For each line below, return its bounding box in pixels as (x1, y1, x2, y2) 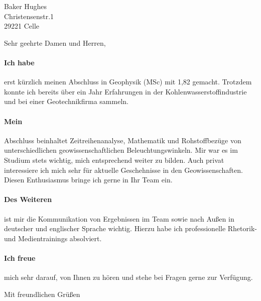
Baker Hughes (4, 1, 47, 11)
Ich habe (4, 57, 35, 67)
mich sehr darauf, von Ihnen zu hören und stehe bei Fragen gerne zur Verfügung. (4, 272, 253, 282)
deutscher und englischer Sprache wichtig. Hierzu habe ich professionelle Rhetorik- (4, 223, 257, 234)
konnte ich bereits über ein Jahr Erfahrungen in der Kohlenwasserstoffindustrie (4, 86, 247, 96)
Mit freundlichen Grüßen (4, 288, 80, 299)
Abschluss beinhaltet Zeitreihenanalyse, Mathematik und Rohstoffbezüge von (4, 135, 241, 145)
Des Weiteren (4, 194, 52, 205)
